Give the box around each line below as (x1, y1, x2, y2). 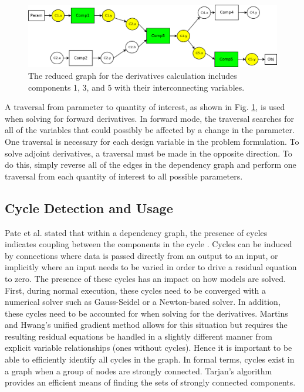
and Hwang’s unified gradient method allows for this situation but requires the (5, 318, 288, 331)
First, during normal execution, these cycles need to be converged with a (5, 284, 266, 296)
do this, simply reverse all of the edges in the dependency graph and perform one (5, 158, 296, 171)
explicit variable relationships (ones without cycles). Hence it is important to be (5, 341, 292, 354)
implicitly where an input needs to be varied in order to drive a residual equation (5, 261, 297, 273)
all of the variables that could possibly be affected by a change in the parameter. (5, 124, 295, 136)
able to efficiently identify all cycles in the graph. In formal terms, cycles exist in (5, 353, 295, 366)
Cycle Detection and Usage (5, 198, 173, 217)
